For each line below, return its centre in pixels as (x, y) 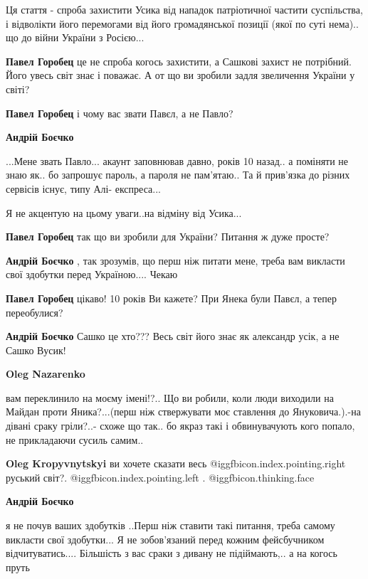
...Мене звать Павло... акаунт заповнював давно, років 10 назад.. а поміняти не (177, 160)
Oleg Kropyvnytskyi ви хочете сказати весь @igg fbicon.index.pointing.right (176, 463)
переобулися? (35, 312)
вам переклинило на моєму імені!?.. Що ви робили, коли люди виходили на (170, 397)
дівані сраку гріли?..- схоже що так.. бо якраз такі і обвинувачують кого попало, (180, 426)
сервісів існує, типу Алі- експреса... (83, 188)
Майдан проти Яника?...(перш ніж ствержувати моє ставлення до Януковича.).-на (183, 411)
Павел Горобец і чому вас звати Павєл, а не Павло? (120, 113)
